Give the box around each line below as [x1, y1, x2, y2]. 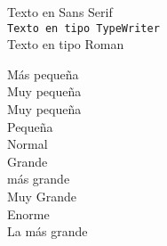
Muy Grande [7, 187, 76, 205]
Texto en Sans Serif [7, 3, 113, 20]
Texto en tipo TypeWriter [7, 21, 160, 35]
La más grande [7, 222, 88, 241]
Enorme [7, 204, 50, 223]
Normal [7, 135, 48, 153]
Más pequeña [7, 64, 79, 83]
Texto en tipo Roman [7, 35, 124, 53]
